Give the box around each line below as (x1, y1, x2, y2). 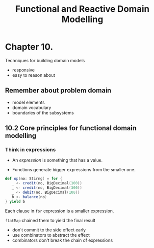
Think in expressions (5, 146, 56, 153)
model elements (12, 99, 45, 105)
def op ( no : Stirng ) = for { (5, 176, 63, 181)
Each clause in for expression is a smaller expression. (5, 208, 114, 214)
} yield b (5, 199, 26, 204)
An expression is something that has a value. (12, 158, 103, 163)
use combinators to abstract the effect (12, 232, 90, 238)
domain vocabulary (12, 104, 51, 111)
